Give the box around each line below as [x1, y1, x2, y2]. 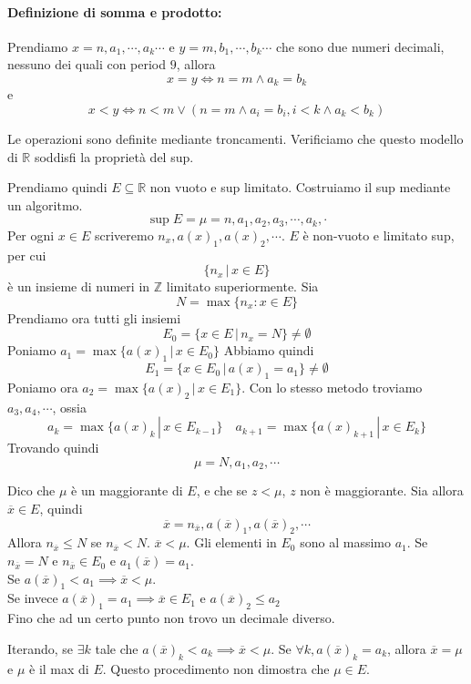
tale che [95, 638, 138, 658]
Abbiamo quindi [223, 341, 314, 360]
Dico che [7, 481, 56, 500]
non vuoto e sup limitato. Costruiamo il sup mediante [149, 178, 451, 197]
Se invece [7, 588, 58, 607]
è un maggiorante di [71, 481, 183, 500]
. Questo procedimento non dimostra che [102, 658, 330, 678]
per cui [7, 245, 46, 264]
